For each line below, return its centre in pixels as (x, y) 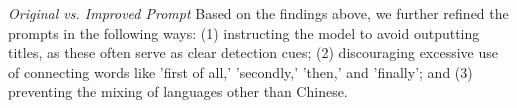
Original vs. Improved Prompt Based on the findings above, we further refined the (258, 13)
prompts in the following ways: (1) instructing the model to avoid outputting (244, 32)
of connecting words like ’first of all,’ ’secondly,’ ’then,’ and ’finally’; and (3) (240, 71)
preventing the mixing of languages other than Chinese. (178, 91)
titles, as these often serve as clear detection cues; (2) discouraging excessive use (253, 52)
